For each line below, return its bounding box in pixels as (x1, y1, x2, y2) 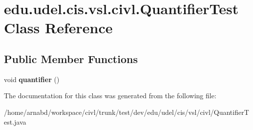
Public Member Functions (4, 51, 138, 66)
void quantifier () (4, 74, 60, 84)
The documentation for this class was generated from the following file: (4, 90, 216, 101)
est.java (4, 116, 26, 127)
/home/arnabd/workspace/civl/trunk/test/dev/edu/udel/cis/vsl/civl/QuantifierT (4, 107, 249, 117)
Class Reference (4, 18, 113, 38)
